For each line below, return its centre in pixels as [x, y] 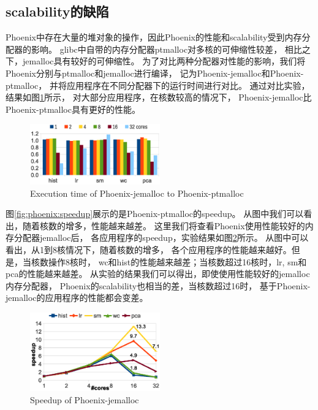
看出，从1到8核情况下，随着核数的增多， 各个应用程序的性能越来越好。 [149, 250]
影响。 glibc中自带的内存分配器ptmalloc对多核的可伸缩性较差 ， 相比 [166, 49]
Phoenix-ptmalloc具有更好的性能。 [73, 109]
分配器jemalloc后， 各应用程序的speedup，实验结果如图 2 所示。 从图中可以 [161, 237]
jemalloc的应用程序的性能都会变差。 [77, 298]
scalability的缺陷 [57, 11]
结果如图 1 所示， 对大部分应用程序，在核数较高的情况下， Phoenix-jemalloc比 [159, 97]
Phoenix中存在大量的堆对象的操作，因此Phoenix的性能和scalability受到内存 [154, 37]
